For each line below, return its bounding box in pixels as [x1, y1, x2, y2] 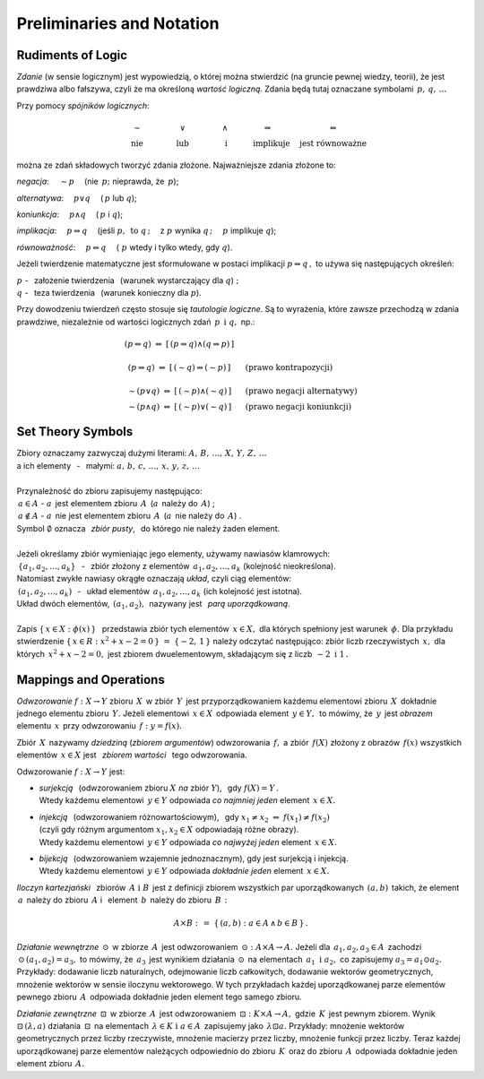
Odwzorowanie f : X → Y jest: [16, 766, 125, 777]
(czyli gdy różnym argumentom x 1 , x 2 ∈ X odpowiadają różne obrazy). [39, 824, 299, 837]
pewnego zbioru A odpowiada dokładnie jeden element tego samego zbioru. [16, 991, 302, 1003]
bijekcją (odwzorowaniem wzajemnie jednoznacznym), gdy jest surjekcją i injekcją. [39, 852, 349, 864]
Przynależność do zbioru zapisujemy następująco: [16, 485, 203, 496]
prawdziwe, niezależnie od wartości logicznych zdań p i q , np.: [16, 316, 255, 327]
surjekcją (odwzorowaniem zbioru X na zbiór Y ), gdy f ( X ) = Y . [39, 782, 280, 793]
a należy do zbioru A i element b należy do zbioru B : [18, 894, 228, 905]
